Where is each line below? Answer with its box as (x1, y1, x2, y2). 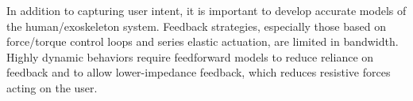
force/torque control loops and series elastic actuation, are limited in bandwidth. (6, 33, 399, 50)
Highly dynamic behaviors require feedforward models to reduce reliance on (6, 48, 374, 65)
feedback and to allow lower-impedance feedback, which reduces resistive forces (6, 64, 391, 80)
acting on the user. (6, 79, 98, 95)
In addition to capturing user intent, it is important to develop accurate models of (6, 2, 407, 18)
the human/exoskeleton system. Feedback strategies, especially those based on (6, 17, 386, 34)
